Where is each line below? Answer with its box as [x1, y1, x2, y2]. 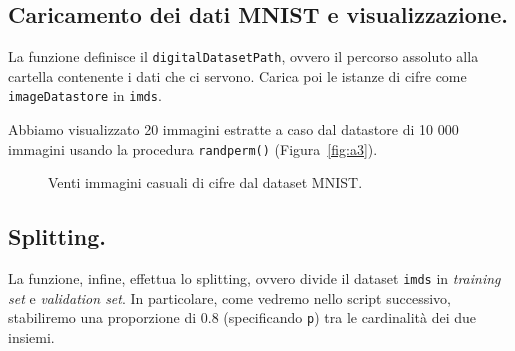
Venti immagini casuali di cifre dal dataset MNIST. [48, 172, 363, 193]
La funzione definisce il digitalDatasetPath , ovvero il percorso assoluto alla [8, 46, 479, 67]
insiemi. [8, 327, 55, 348]
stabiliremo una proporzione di [8, 307, 197, 328]
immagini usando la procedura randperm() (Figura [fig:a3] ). [8, 138, 378, 159]
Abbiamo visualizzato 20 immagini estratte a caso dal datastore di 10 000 [8, 119, 459, 140]
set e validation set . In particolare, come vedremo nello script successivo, [8, 287, 451, 308]
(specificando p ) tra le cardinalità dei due [223, 307, 477, 328]
